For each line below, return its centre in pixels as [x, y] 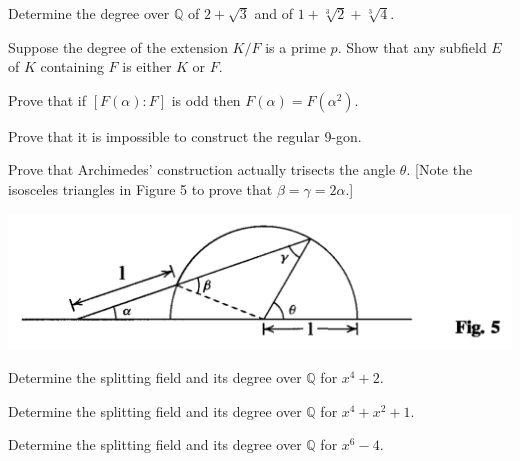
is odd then [206, 99]
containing [72, 66]
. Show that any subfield [412, 46]
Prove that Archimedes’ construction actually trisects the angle [202, 169]
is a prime [295, 46]
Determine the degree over [89, 13]
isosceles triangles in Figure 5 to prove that [140, 188]
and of [273, 13]
